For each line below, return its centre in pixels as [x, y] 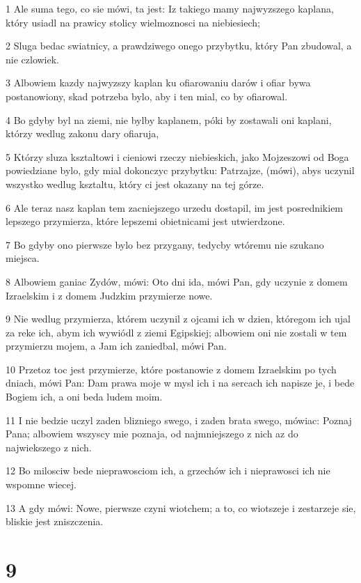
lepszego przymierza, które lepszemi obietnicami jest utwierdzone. [145, 221]
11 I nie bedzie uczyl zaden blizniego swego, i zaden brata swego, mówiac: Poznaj [179, 420]
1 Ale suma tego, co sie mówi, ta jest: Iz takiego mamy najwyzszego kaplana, [170, 8]
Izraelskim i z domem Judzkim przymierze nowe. [109, 295]
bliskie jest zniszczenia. [55, 521]
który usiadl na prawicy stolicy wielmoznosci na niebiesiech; [133, 22]
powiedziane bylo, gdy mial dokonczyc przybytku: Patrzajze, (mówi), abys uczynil [180, 170]
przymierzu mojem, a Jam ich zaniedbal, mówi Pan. [116, 346]
